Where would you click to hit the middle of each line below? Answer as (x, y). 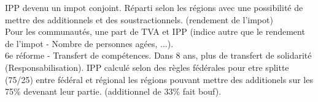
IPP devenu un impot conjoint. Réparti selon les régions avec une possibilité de (154, 7)
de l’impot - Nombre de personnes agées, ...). (89, 43)
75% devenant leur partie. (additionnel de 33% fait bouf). (113, 91)
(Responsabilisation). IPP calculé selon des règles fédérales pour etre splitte (147, 67)
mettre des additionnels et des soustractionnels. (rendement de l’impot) (139, 19)
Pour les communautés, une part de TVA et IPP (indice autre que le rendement (155, 31)
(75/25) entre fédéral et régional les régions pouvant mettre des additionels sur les (159, 79)
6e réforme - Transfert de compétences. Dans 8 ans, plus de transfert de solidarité (158, 55)
